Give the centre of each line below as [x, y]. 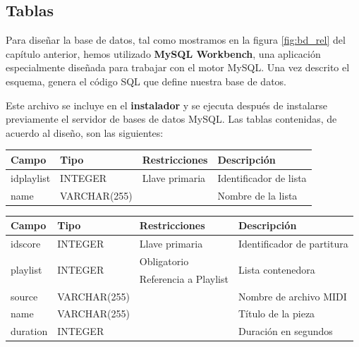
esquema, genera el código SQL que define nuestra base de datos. [146, 81]
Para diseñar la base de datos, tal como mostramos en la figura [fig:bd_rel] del [176, 40]
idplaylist [31, 177]
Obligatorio [164, 261]
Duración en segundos [285, 331]
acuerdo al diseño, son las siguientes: [85, 132]
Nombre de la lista [257, 195]
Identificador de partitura [293, 243]
